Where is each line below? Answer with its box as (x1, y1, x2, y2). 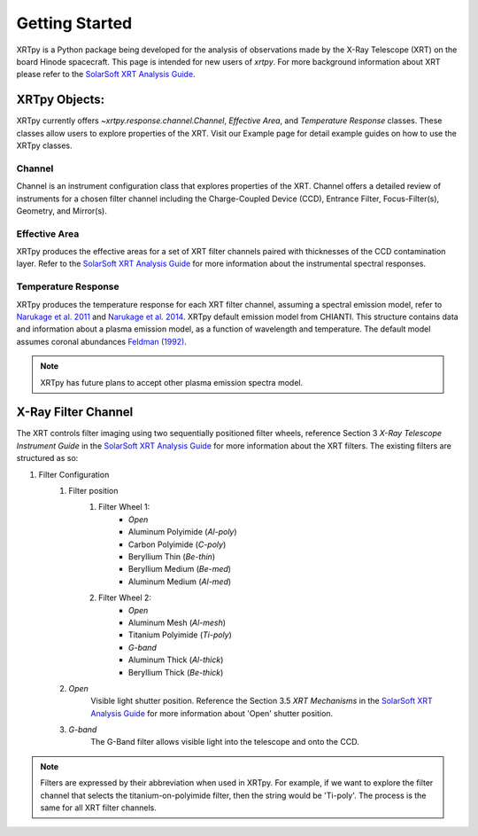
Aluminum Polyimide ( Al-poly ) (128, 527, 238, 537)
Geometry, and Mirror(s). (16, 205, 108, 216)
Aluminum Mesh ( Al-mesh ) (128, 617, 226, 628)
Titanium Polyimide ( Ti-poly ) (128, 629, 232, 640)
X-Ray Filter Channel (16, 404, 134, 420)
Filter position (68, 486, 119, 496)
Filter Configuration (38, 469, 110, 480)
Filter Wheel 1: (98, 502, 150, 512)
